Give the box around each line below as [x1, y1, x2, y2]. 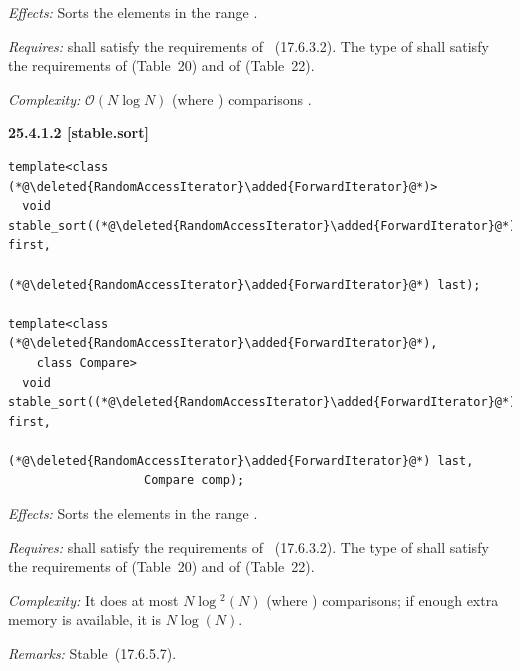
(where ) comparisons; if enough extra [266, 589, 499, 610]
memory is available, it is [8, 609, 162, 630]
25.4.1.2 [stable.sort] [8, 122, 149, 143]
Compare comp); [144, 473, 245, 488]
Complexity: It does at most [8, 589, 179, 610]
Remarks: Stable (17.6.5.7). [8, 643, 177, 664]
